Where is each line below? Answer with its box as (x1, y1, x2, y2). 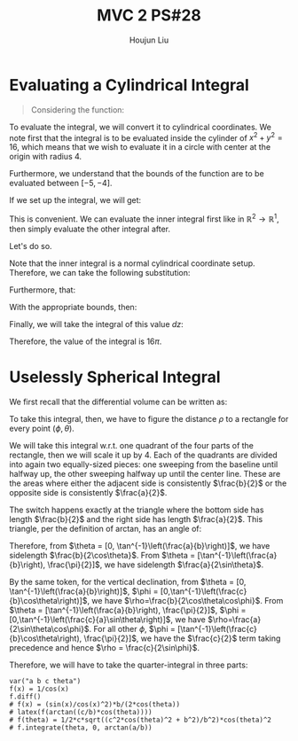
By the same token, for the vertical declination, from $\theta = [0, (9, 576, 247, 587)
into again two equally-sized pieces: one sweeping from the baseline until (9, 458, 278, 470)
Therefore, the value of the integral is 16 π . (9, 336, 162, 347)
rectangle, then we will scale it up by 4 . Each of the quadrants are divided (9, 449, 278, 460)
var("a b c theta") (9, 676, 82, 685)
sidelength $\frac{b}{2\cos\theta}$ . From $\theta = (9, 550, 196, 560)
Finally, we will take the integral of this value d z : (9, 319, 184, 329)
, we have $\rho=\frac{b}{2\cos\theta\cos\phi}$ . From (87, 595, 284, 605)
